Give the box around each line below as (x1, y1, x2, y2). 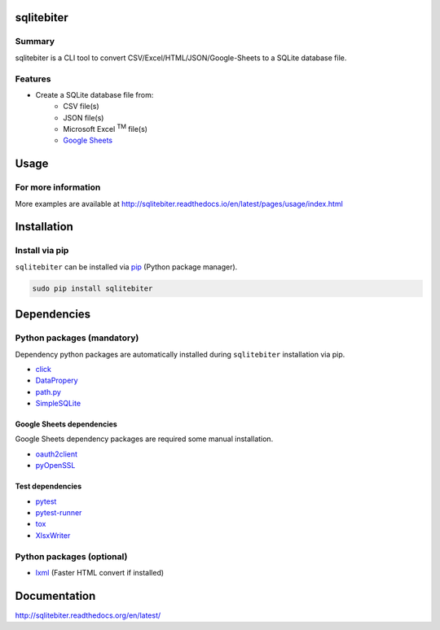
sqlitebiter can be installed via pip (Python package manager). (15, 261, 238, 272)
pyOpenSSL (35, 461, 76, 470)
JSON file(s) (63, 112, 104, 122)
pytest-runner (35, 508, 82, 518)
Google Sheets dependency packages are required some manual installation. (15, 434, 274, 444)
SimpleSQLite (35, 399, 81, 409)
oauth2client (35, 448, 77, 459)
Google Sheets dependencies (15, 419, 117, 429)
